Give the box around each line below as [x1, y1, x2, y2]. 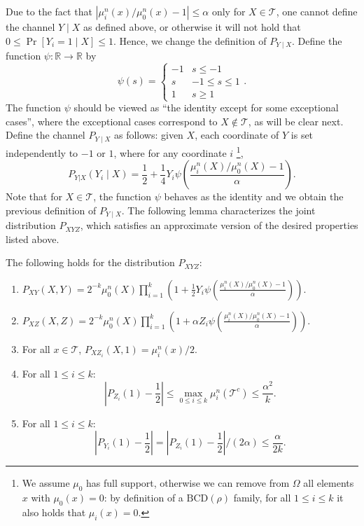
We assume [22, 476, 70, 490]
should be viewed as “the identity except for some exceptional [73, 100, 339, 115]
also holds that [22, 504, 86, 519]
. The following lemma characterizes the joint [121, 202, 316, 217]
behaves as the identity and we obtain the [164, 189, 344, 204]
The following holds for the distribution [6, 255, 175, 270]
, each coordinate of [195, 127, 279, 142]
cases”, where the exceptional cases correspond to [6, 113, 218, 128]
